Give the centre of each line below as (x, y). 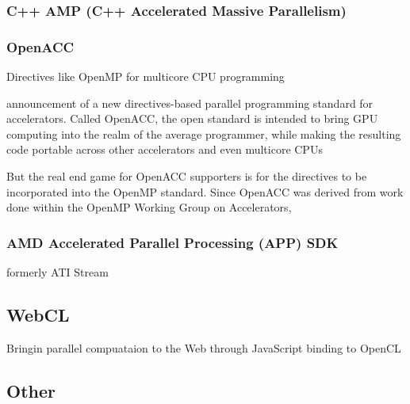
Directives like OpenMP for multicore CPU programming (146, 76)
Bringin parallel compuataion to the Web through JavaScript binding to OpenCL (204, 347)
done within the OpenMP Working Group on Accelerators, (149, 207)
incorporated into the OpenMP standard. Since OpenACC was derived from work (205, 191)
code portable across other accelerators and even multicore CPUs (165, 149)
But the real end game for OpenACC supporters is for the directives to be (187, 176)
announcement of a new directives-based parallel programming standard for (190, 103)
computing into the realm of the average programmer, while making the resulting (204, 133)
